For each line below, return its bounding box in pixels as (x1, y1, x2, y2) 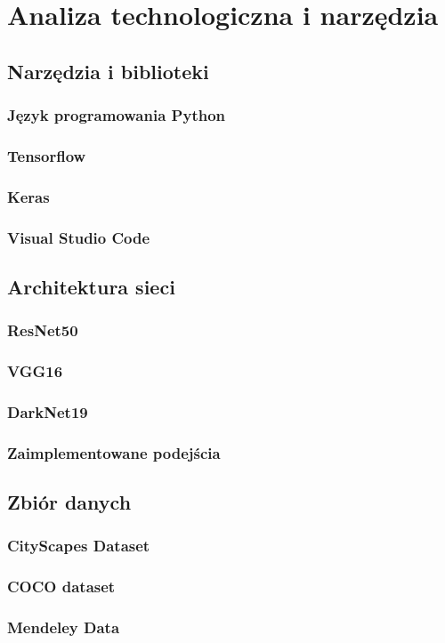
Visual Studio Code (7, 226, 150, 248)
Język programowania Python (7, 104, 226, 126)
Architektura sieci (7, 272, 175, 300)
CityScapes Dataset (7, 534, 150, 557)
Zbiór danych (7, 488, 132, 516)
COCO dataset (7, 575, 116, 598)
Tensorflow (7, 144, 86, 166)
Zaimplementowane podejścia (7, 441, 221, 463)
